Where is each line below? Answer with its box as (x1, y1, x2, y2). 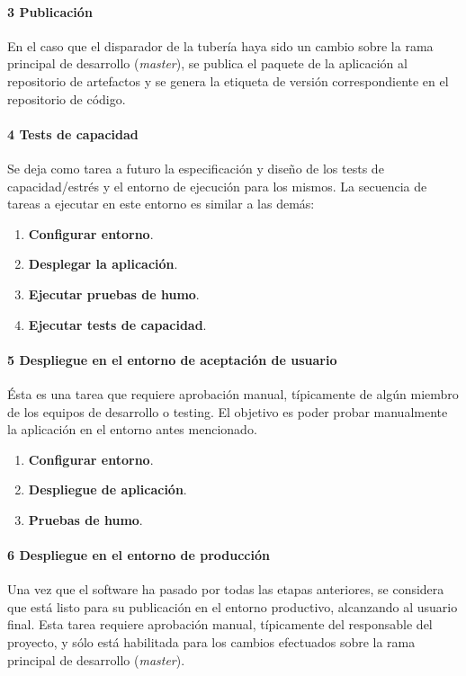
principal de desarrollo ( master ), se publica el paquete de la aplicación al (7, 54, 408, 73)
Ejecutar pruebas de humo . (28, 284, 200, 303)
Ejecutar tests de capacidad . (28, 315, 207, 334)
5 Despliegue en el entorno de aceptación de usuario (7, 350, 337, 369)
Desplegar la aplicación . (28, 254, 178, 273)
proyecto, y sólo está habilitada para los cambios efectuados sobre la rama (7, 633, 416, 652)
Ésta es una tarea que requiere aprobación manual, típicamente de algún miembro (7, 384, 459, 403)
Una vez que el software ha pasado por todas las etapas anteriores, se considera (7, 580, 444, 599)
